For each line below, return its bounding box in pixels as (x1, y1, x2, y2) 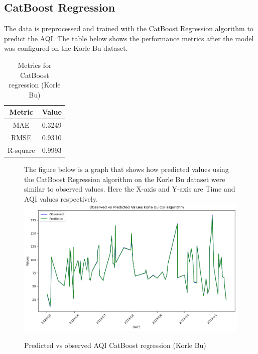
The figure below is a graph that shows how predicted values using (24, 163, 229, 174)
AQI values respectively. (24, 193, 98, 204)
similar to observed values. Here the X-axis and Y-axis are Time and (24, 184, 235, 194)
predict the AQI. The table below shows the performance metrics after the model (4, 33, 254, 43)
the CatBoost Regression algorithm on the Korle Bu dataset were (24, 173, 225, 184)
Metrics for (18, 59, 52, 70)
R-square (8, 144, 35, 155)
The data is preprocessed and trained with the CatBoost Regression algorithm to (4, 23, 253, 34)
